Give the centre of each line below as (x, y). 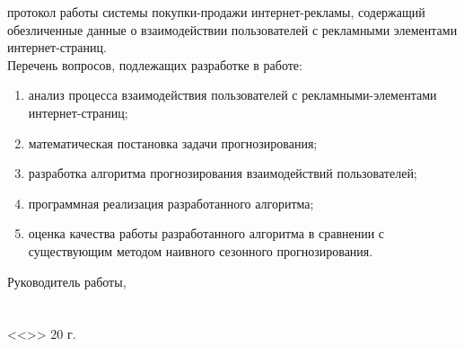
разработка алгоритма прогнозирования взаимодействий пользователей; (223, 173)
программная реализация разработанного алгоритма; (171, 203)
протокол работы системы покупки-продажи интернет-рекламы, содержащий (216, 12)
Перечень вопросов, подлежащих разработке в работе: (155, 64)
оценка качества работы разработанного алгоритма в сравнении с (206, 233)
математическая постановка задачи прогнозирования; (173, 142)
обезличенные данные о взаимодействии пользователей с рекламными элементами (232, 29)
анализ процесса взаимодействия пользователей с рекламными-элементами (232, 95)
